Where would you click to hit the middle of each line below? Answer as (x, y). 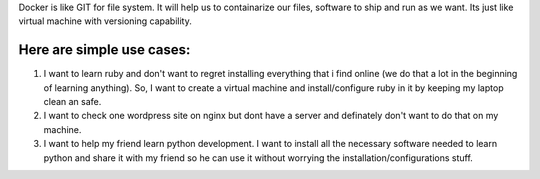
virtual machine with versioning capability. (105, 21)
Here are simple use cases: (104, 50)
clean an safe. (72, 102)
